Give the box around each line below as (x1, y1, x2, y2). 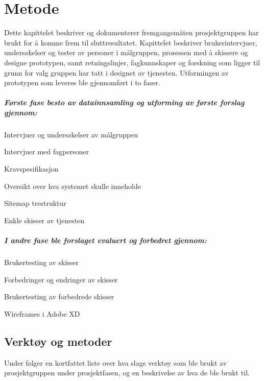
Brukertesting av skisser (4, 256, 79, 267)
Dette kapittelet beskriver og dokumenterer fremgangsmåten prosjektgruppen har (4, 27, 259, 38)
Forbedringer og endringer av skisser (4, 274, 118, 284)
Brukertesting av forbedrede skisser (4, 291, 114, 302)
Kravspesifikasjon (4, 163, 59, 174)
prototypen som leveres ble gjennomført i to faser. (4, 77, 160, 88)
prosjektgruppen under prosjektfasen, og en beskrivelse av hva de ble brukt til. (4, 367, 250, 378)
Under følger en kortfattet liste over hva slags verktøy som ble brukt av (4, 357, 227, 368)
